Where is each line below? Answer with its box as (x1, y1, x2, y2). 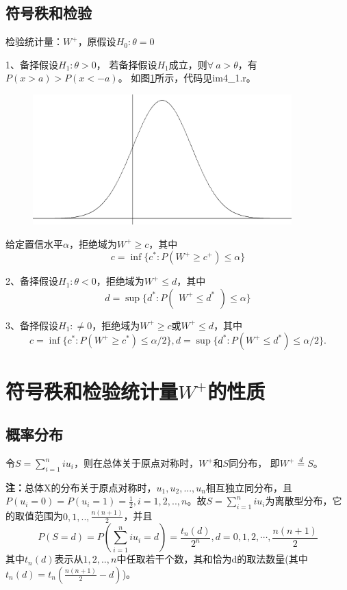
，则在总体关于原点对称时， (73, 456, 198, 470)
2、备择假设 (5, 274, 58, 288)
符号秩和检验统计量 (5, 376, 179, 405)
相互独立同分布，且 (206, 480, 293, 494)
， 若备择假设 (96, 57, 157, 71)
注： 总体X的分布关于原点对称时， (5, 480, 157, 494)
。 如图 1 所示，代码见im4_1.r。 (118, 70, 256, 85)
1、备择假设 (5, 57, 58, 71)
